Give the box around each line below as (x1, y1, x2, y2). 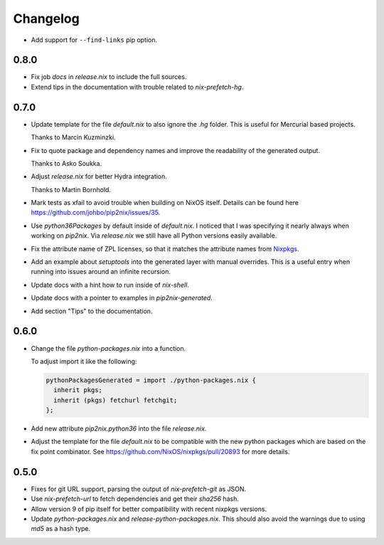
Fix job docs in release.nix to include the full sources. (31, 73, 187, 81)
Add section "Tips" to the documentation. (31, 307, 153, 315)
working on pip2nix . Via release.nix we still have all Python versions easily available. (31, 231, 277, 240)
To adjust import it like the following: (31, 356, 137, 366)
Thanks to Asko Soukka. (31, 159, 102, 167)
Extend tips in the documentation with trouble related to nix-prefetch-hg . (31, 83, 244, 91)
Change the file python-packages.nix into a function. (31, 344, 186, 352)
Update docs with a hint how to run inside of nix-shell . (31, 280, 190, 289)
